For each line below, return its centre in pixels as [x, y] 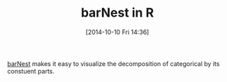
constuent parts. [31, 71]
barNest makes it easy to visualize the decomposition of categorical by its [113, 63]
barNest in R [117, 13]
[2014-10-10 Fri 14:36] [117, 32]
